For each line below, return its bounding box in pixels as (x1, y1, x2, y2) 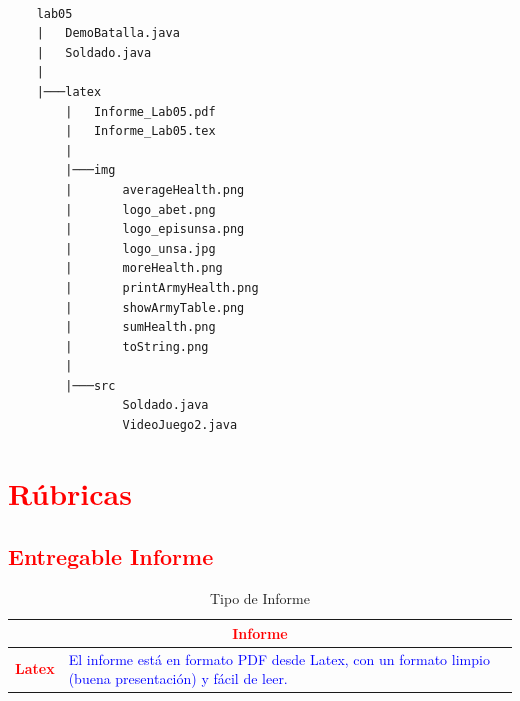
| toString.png (65, 339, 209, 354)
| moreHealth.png (65, 261, 223, 276)
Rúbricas (8, 472, 132, 513)
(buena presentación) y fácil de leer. (68, 668, 288, 689)
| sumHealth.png (65, 320, 216, 335)
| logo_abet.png (65, 202, 216, 217)
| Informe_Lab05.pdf (65, 104, 216, 119)
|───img (65, 163, 116, 178)
